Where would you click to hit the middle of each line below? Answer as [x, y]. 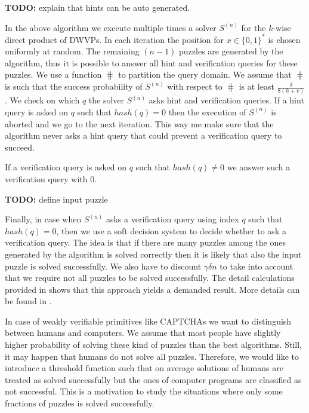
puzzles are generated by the [231, 51]
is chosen [284, 39]
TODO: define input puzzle [56, 199]
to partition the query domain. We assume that [205, 74]
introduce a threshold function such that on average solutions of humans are [144, 368]
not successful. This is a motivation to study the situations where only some [144, 391]
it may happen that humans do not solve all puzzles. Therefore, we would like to [152, 356]
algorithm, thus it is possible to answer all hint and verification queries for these [151, 62]
